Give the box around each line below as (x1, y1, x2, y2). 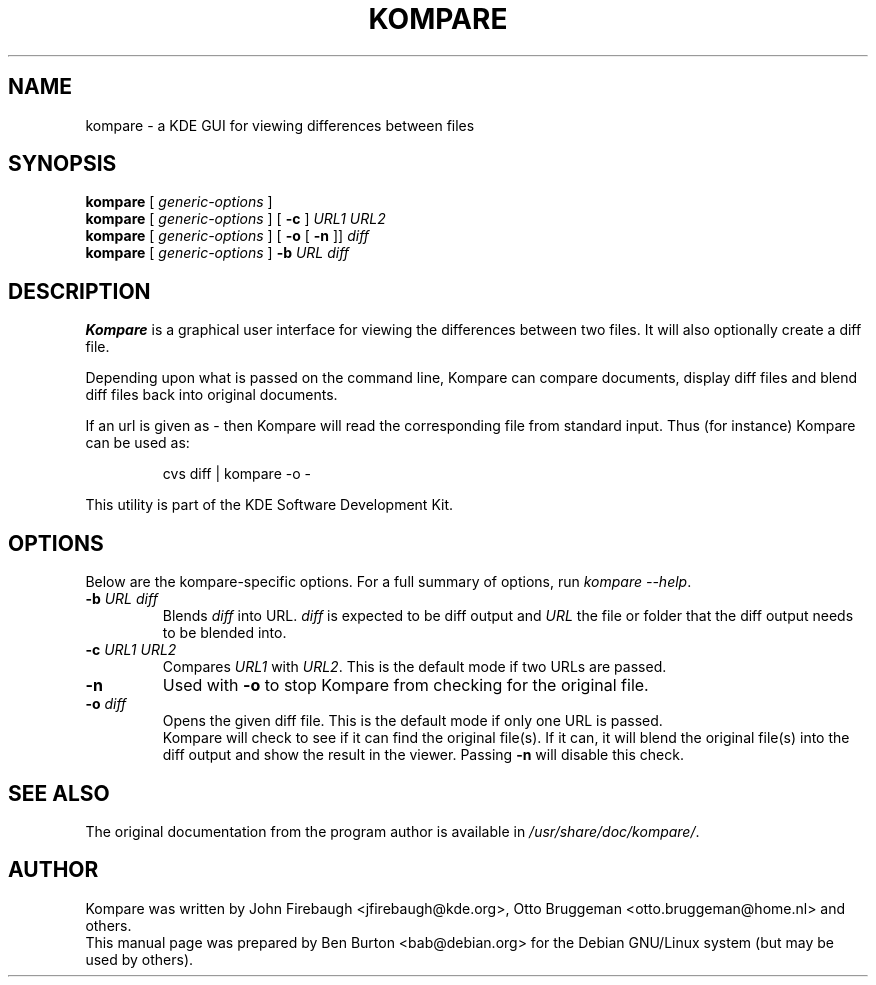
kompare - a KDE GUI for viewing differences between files (85, 116, 475, 134)
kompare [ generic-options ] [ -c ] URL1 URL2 (85, 210, 386, 228)
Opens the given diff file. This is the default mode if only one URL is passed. (162, 712, 663, 730)
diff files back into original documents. (85, 386, 338, 404)
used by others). (85, 950, 194, 968)
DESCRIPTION (8, 278, 151, 304)
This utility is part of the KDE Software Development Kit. (85, 496, 454, 514)
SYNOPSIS (8, 151, 117, 177)
